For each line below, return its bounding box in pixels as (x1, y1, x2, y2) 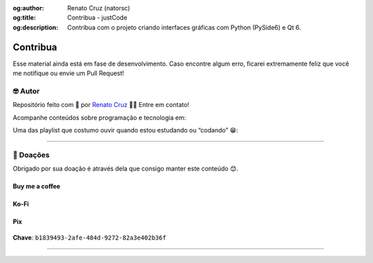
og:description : (12, 23, 59, 31)
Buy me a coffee (12, 182, 61, 191)
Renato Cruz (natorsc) (67, 4, 131, 12)
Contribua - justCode (67, 14, 128, 22)
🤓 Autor (12, 86, 40, 96)
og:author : (12, 4, 44, 12)
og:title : (12, 14, 37, 22)
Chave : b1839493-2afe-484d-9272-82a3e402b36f (12, 233, 166, 242)
